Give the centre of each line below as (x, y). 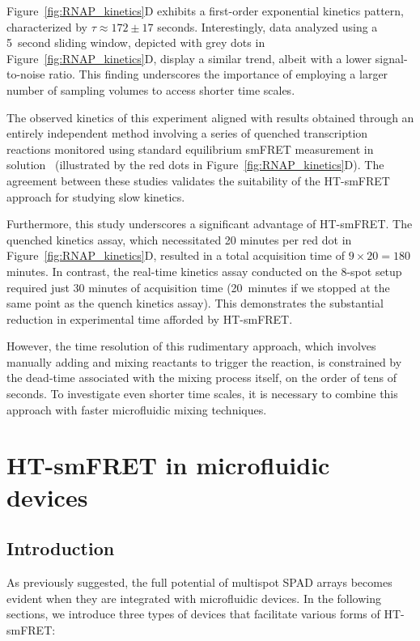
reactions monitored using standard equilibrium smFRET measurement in (190, 149)
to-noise (26, 74)
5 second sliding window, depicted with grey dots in (136, 42)
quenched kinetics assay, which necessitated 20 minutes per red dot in (179, 239)
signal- (391, 58)
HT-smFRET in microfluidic (168, 465)
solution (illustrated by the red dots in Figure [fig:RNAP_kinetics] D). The (195, 165)
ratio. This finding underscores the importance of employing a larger (218, 74)
